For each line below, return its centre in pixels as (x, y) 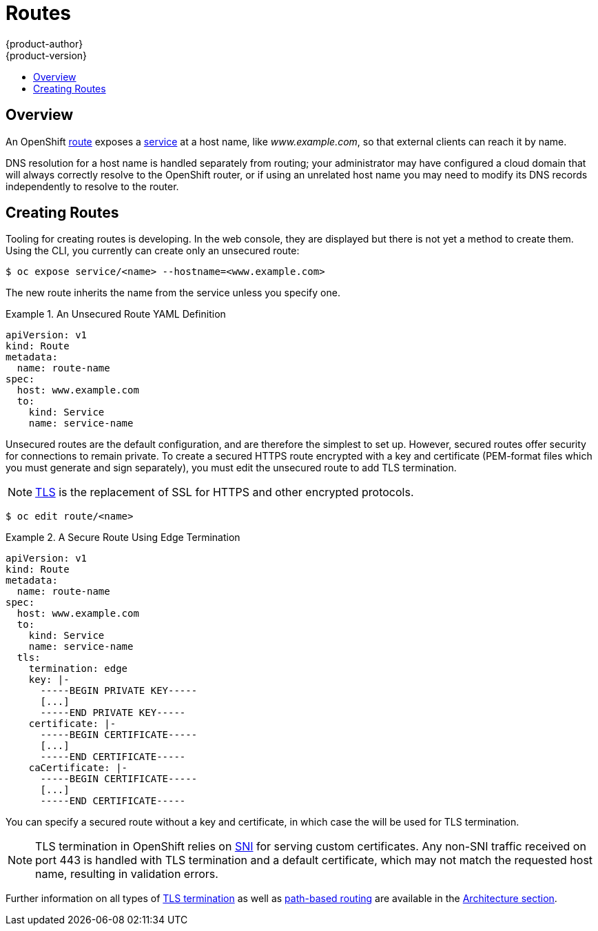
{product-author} (44, 43)
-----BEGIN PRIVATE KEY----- (119, 691)
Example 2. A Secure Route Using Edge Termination (123, 538)
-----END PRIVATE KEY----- (113, 713)
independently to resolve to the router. (92, 186)
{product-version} (47, 55)
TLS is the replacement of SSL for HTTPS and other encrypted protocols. (225, 492)
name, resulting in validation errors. (127, 874)
